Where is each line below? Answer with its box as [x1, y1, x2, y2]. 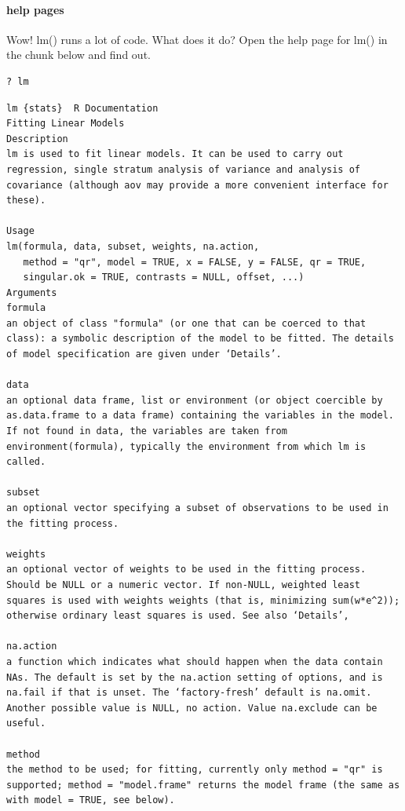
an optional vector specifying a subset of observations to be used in [6, 502, 389, 514]
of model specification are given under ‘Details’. [6, 349, 282, 360]
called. [6, 456, 46, 468]
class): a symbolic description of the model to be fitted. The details [6, 333, 394, 345]
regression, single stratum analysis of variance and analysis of [6, 163, 361, 175]
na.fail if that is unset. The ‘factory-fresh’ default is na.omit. [6, 687, 372, 699]
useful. [6, 718, 46, 729]
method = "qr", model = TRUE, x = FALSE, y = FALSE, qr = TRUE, [23, 256, 367, 268]
